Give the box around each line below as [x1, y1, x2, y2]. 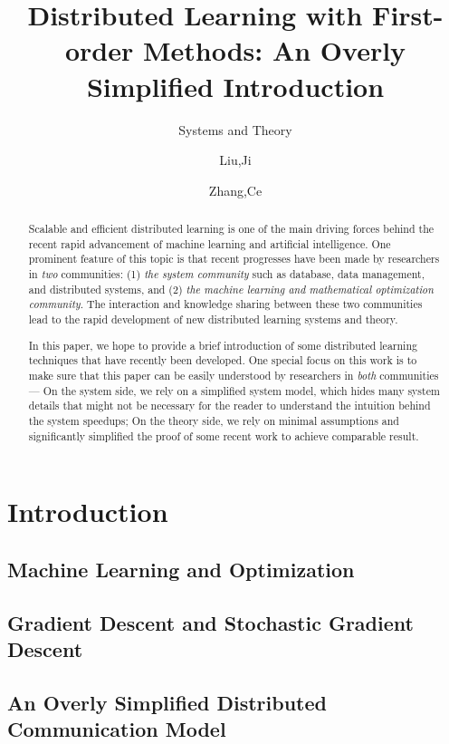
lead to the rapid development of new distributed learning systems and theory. [28, 312, 398, 327]
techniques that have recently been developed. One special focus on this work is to [28, 353, 417, 368]
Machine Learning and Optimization [7, 555, 355, 583]
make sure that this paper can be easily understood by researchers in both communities [28, 367, 439, 382]
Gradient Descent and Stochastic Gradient [7, 608, 414, 636]
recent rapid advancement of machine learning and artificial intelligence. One [28, 236, 391, 251]
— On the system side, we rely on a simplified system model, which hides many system [28, 382, 440, 398]
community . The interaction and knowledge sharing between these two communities [28, 296, 423, 312]
